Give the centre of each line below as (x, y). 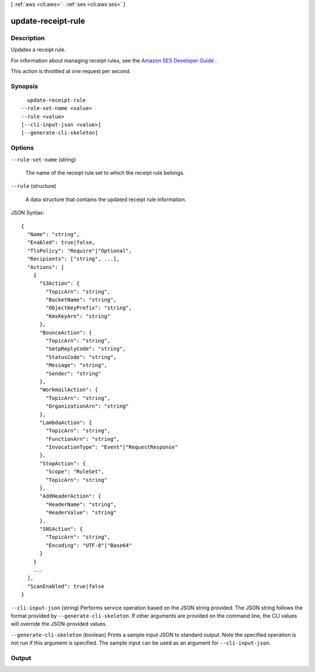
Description (28, 38)
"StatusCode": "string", (81, 357)
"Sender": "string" (73, 373)
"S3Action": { (60, 283)
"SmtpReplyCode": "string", (86, 349)
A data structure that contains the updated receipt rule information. (106, 199)
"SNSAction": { (61, 529)
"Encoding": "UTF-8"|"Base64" (89, 545)
